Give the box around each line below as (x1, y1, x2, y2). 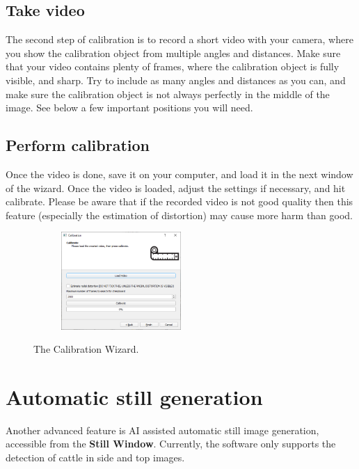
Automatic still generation (6, 382, 263, 411)
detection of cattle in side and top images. (6, 450, 185, 465)
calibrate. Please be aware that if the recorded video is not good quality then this (6, 194, 353, 209)
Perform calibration (6, 134, 150, 156)
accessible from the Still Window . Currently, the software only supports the (6, 436, 336, 451)
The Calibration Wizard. (33, 342, 139, 356)
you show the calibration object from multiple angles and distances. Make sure (6, 45, 341, 60)
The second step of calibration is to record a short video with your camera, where (6, 32, 353, 47)
